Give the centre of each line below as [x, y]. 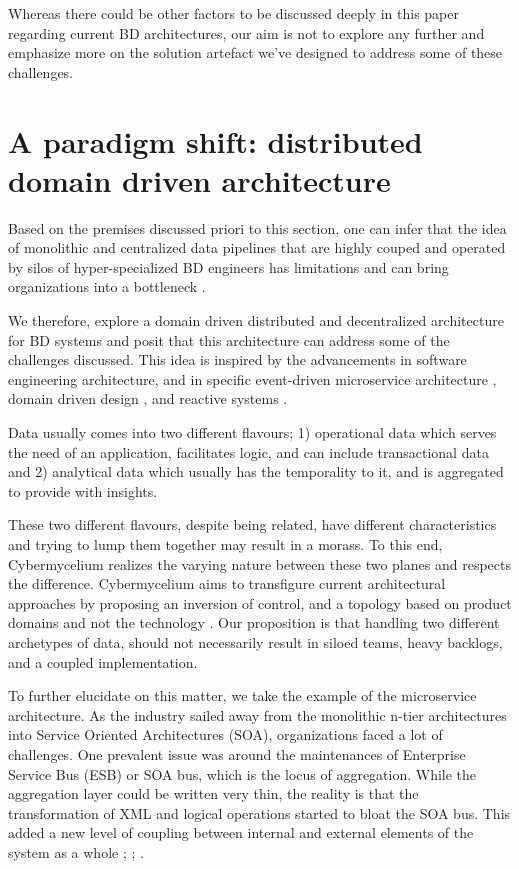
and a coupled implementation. [103, 661]
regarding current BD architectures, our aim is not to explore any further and [246, 32]
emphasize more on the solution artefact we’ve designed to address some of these [255, 52]
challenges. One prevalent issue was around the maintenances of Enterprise [237, 753]
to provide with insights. [83, 490]
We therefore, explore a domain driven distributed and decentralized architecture [256, 320]
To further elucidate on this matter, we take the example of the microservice [242, 695]
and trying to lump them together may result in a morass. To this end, [225, 544]
